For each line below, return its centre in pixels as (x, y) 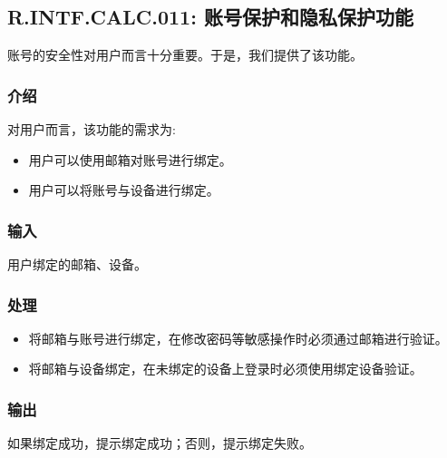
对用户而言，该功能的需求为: (92, 129)
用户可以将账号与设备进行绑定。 (124, 190)
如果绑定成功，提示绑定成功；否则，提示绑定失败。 (160, 443)
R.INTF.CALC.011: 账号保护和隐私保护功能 (210, 17)
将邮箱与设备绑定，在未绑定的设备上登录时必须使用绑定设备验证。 (225, 369)
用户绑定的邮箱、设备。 (77, 264)
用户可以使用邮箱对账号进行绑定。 (130, 159)
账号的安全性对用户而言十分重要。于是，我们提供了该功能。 (185, 55)
